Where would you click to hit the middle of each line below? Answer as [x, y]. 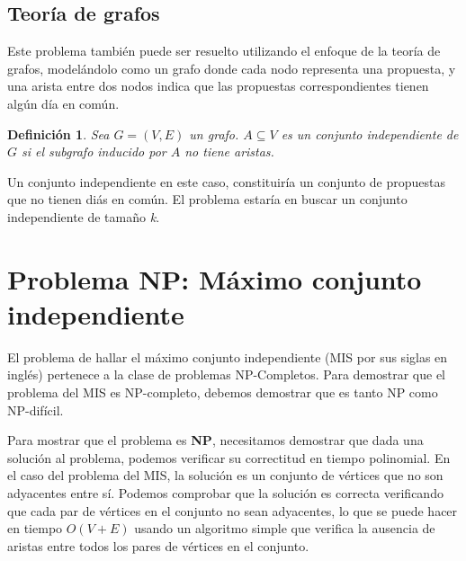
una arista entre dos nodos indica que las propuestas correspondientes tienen [218, 86]
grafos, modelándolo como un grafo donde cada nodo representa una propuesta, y [232, 68]
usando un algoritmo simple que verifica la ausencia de [285, 528]
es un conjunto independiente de [370, 134]
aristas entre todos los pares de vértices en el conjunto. [158, 545]
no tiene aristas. [229, 151]
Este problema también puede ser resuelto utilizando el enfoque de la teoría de [224, 51]
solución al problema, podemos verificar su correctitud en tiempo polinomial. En [229, 457]
